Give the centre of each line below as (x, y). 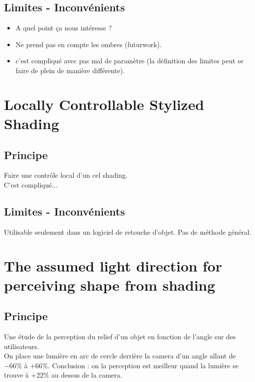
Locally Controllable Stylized (104, 104)
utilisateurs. (22, 346)
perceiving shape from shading (110, 285)
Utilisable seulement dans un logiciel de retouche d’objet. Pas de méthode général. (128, 232)
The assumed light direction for (113, 265)
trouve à (16, 375)
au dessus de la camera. (87, 375)
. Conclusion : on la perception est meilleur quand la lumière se (143, 365)
